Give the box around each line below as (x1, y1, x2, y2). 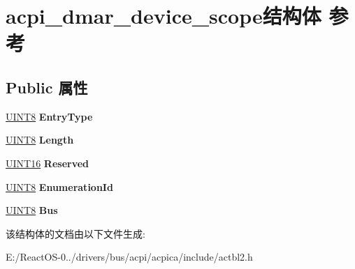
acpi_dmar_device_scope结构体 (6, 1, 321, 30)
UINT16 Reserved (6, 155, 89, 170)
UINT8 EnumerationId (6, 179, 113, 194)
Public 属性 (6, 76, 88, 98)
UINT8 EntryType (6, 109, 93, 123)
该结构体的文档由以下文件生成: (6, 226, 145, 240)
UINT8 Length (6, 132, 74, 147)
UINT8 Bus (6, 203, 58, 217)
